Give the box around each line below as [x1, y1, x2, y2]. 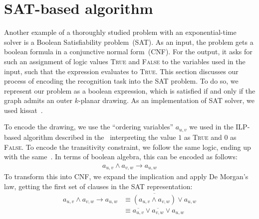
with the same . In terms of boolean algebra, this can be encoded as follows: [4, 151, 238, 162]
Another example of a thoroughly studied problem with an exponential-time [4, 27, 237, 37]
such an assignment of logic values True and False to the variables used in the [4, 56, 246, 66]
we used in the [189, 121, 234, 132]
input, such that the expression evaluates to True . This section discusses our [4, 66, 239, 76]
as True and [184, 131, 222, 142]
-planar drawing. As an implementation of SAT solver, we [78, 95, 255, 106]
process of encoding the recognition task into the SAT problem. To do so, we [4, 76, 239, 86]
